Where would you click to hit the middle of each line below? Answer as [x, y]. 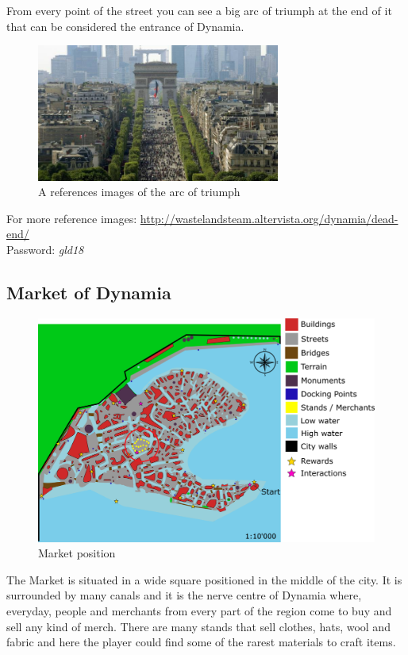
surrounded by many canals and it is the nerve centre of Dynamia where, [184, 595]
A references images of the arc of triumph [139, 192]
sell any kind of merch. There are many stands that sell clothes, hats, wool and [198, 626]
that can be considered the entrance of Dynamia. [125, 26]
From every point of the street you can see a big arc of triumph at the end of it [199, 10]
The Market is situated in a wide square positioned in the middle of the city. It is [204, 579]
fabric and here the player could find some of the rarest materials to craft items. [201, 642]
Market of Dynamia [89, 292]
